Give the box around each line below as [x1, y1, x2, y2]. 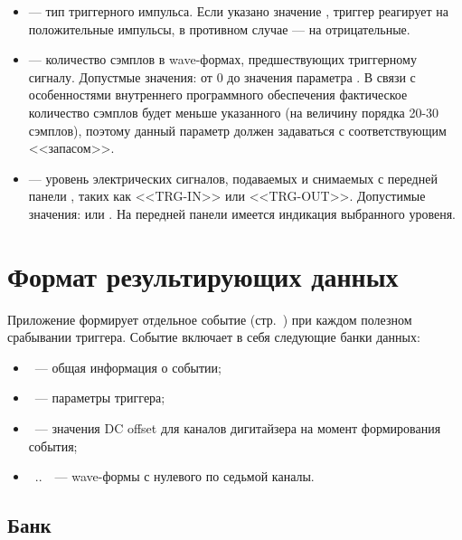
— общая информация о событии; [34, 357, 222, 376]
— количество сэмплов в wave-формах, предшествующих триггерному [28, 50, 417, 69]
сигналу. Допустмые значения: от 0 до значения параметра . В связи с [28, 67, 416, 86]
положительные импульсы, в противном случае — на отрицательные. [28, 19, 410, 38]
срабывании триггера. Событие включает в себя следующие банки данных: [7, 327, 420, 346]
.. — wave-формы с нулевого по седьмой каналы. [34, 467, 315, 486]
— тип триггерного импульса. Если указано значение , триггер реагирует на [28, 2, 448, 20]
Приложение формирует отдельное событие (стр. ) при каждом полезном [7, 309, 412, 328]
